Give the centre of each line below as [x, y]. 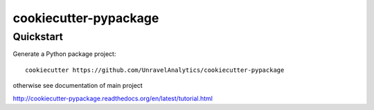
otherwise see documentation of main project [78, 86]
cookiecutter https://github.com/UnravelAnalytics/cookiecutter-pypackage [155, 70]
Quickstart [38, 37]
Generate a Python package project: [64, 54]
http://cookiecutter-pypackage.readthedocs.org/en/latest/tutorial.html [113, 98]
